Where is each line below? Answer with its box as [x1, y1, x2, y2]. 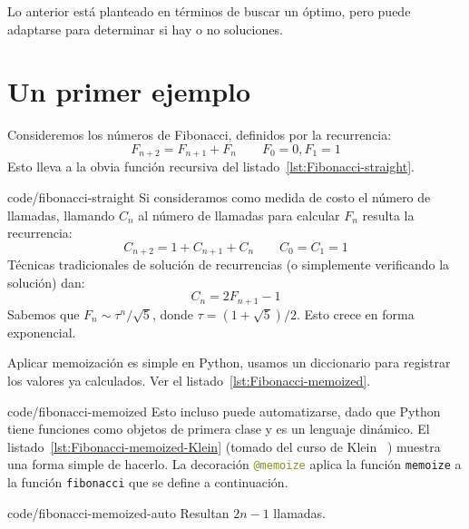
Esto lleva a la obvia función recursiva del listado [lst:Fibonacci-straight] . [7, 157, 415, 176]
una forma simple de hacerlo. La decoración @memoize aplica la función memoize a [7, 455, 462, 474]
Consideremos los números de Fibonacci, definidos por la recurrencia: [7, 125, 392, 144]
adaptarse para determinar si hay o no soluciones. [7, 19, 283, 38]
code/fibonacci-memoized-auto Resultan [7, 503, 230, 522]
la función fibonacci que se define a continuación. [7, 473, 288, 492]
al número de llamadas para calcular [138, 205, 340, 224]
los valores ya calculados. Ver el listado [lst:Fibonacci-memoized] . [7, 371, 371, 390]
